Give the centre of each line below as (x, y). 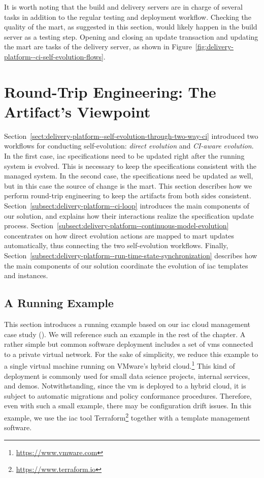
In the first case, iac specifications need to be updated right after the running (124, 156)
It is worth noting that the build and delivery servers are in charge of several (123, 7)
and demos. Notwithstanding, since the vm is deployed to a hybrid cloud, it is (125, 386)
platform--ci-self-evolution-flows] (54, 56)
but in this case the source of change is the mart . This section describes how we (128, 185)
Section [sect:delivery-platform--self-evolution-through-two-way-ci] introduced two (131, 136)
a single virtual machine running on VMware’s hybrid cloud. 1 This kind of (120, 365)
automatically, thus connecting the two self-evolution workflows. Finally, (116, 245)
